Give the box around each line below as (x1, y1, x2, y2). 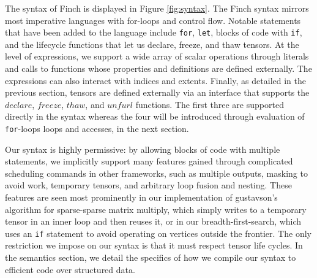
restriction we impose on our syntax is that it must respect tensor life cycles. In (5, 239, 303, 252)
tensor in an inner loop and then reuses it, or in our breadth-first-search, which (5, 215, 302, 228)
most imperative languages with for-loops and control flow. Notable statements (5, 14, 301, 26)
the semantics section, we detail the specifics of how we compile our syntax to (5, 251, 296, 264)
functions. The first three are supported (135, 98, 284, 110)
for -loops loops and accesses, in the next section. (5, 122, 189, 134)
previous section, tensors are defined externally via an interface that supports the (5, 86, 310, 99)
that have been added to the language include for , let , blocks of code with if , (5, 26, 302, 39)
